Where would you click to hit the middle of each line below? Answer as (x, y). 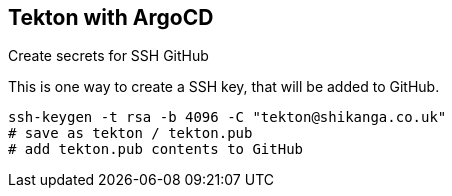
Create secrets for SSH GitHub (108, 56)
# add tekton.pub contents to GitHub (156, 149)
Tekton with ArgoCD (111, 17)
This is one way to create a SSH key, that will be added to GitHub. (224, 87)
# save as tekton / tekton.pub (130, 133)
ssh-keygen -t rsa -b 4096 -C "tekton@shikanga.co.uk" (227, 117)
